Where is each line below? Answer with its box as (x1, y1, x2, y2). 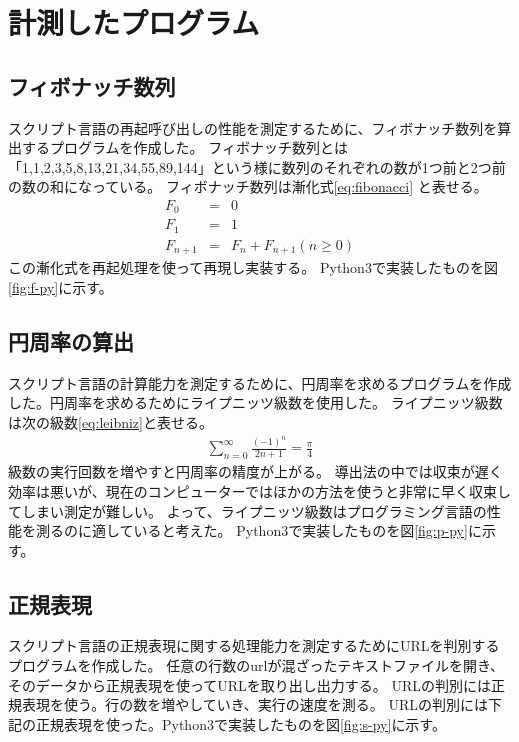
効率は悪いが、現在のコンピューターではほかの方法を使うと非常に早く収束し (8, 480, 511, 501)
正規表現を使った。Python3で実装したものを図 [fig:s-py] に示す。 (35, 713, 446, 734)
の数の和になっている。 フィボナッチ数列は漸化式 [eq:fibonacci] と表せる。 (8, 176, 488, 197)
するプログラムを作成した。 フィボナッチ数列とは (21, 137, 348, 158)
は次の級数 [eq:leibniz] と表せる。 (8, 411, 213, 432)
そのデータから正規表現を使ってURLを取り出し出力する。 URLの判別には (8, 674, 492, 695)
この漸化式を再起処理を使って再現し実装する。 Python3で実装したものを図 (8, 257, 498, 278)
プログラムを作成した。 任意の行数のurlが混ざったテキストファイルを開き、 (8, 655, 505, 676)
